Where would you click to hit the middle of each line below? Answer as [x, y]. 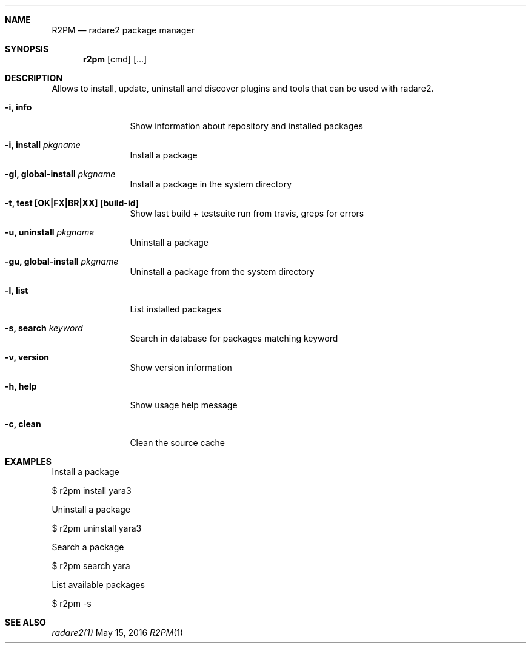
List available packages [98, 585]
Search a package [88, 547]
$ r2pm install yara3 [92, 491]
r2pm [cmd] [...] [115, 59]
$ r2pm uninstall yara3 [97, 528]
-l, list [17, 290]
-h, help [21, 386]
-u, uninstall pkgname [50, 232]
